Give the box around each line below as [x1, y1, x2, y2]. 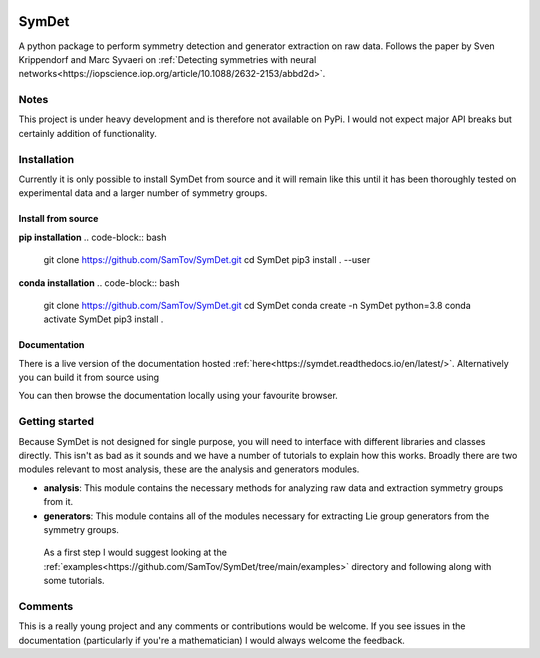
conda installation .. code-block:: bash [18, 276, 180, 289]
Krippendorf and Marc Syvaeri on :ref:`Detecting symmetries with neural [18, 53, 317, 65]
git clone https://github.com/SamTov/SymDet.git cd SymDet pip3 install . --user [43, 254, 371, 266]
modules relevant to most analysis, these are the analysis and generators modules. [18, 463, 360, 475]
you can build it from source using [18, 371, 160, 384]
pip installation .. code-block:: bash [18, 231, 167, 243]
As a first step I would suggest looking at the [43, 546, 227, 559]
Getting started [18, 415, 95, 429]
